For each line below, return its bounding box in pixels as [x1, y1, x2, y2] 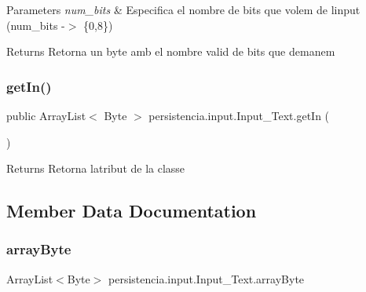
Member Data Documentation [6, 199, 257, 223]
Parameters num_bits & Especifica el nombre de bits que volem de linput [6, 2, 361, 17]
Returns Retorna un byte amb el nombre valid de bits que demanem [6, 43, 335, 60]
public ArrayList [6, 108, 86, 123]
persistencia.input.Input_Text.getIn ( [148, 108, 330, 123]
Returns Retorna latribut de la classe [6, 160, 185, 177]
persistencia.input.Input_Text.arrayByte [108, 270, 305, 287]
